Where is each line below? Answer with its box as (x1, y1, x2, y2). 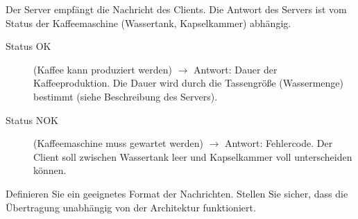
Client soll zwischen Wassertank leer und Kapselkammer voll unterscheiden (33, 149, 352, 164)
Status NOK (6, 112, 58, 127)
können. (33, 163, 67, 177)
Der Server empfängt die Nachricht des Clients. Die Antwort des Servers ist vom (6, 2, 347, 16)
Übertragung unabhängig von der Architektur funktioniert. (6, 200, 256, 214)
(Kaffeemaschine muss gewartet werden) (33, 136, 203, 150)
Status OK (6, 39, 51, 53)
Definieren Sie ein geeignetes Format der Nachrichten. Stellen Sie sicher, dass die (6, 186, 348, 200)
